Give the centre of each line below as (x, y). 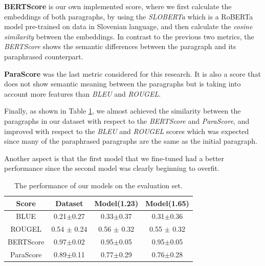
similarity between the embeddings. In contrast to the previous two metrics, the (129, 36)
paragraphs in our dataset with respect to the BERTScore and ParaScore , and (127, 120)
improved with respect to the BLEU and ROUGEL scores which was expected (127, 131)
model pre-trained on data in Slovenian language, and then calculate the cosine (128, 26)
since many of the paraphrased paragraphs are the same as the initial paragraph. (131, 141)
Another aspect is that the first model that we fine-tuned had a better (114, 158)
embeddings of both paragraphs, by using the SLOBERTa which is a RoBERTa (129, 16)
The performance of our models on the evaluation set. (98, 185)
